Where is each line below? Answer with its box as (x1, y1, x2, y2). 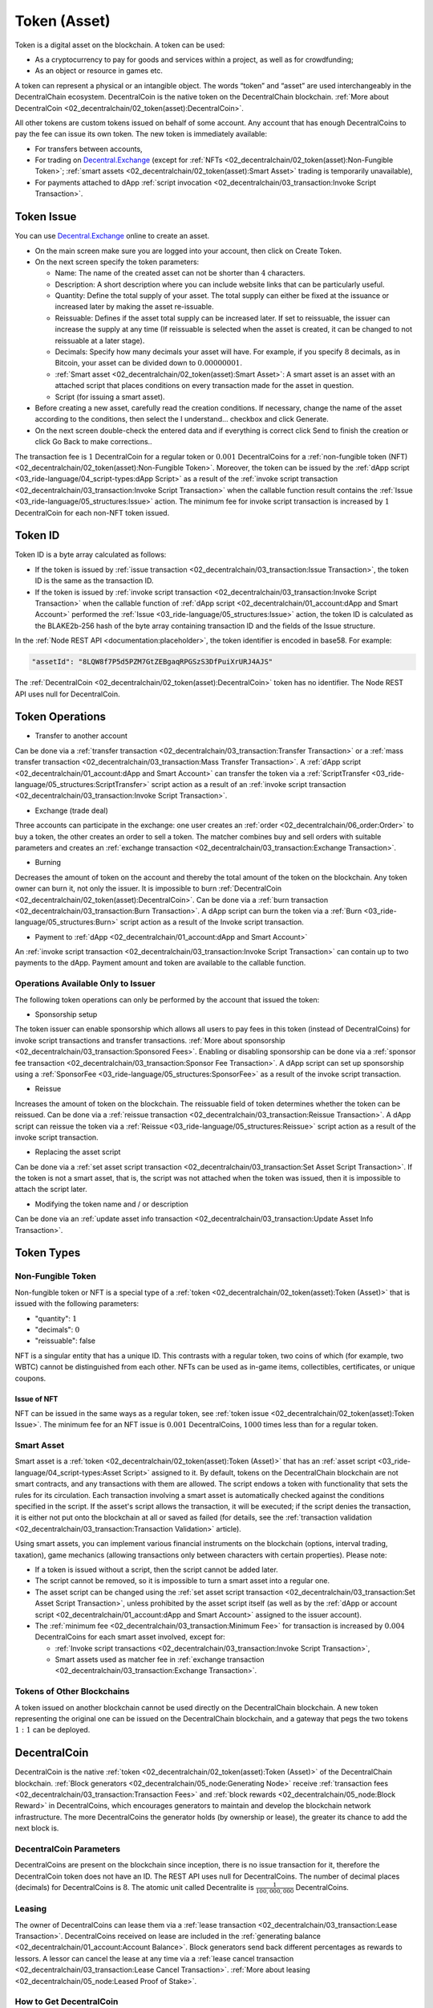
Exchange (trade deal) (34, 806, 108, 815)
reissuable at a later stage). (55, 336, 145, 345)
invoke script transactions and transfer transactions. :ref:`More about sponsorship (14, 1035, 285, 1045)
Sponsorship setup (34, 1009, 98, 1019)
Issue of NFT (14, 1394, 59, 1403)
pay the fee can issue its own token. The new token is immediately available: (14, 129, 268, 139)
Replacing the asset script (34, 1147, 121, 1157)
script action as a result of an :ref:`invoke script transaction (151, 779, 346, 789)
